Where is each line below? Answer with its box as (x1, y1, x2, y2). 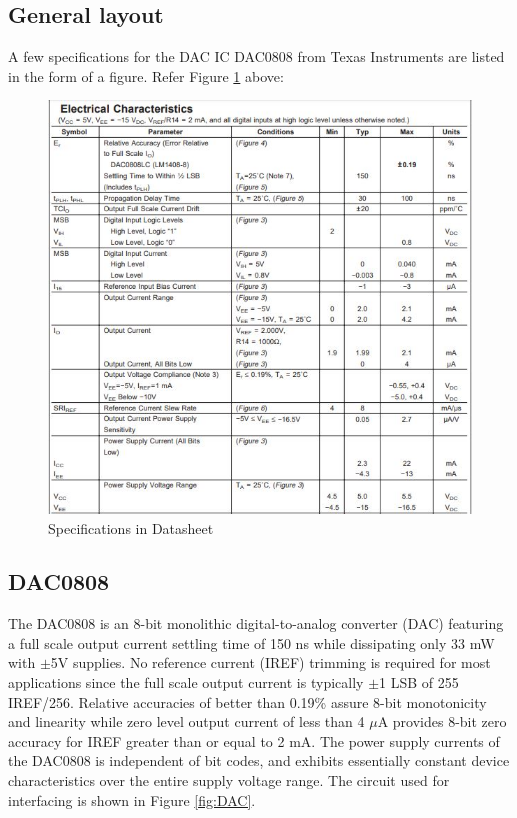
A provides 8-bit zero (377, 711, 507, 732)
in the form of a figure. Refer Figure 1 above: (8, 65, 284, 86)
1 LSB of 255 (379, 672, 459, 693)
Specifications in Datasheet (48, 517, 214, 538)
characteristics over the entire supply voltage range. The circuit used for (8, 770, 450, 791)
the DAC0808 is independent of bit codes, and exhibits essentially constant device (8, 750, 510, 771)
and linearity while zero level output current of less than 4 (8, 711, 365, 732)
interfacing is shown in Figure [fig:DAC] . (8, 789, 256, 810)
